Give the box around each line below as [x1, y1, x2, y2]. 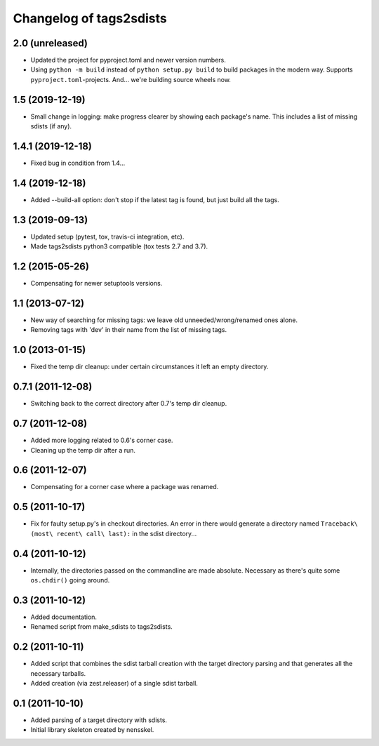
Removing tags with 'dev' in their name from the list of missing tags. [30, 326, 227, 334]
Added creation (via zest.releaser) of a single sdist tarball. [30, 679, 198, 688]
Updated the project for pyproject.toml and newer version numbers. [30, 56, 226, 65]
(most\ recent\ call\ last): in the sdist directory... [30, 529, 197, 538]
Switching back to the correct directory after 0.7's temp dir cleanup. [30, 399, 227, 408]
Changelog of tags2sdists [13, 11, 168, 26]
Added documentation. [30, 613, 98, 621]
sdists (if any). [30, 122, 72, 131]
